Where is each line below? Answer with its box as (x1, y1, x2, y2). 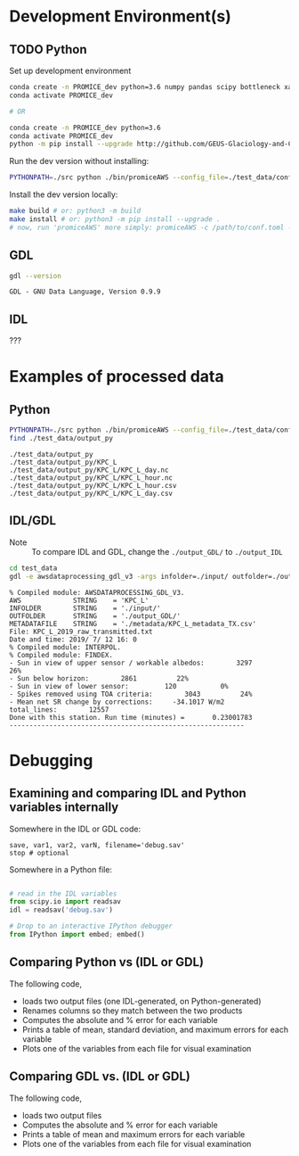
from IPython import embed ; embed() (9, 930, 145, 939)
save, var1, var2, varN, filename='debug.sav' (9, 840, 185, 849)
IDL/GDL (9, 513, 56, 528)
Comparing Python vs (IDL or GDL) (9, 954, 205, 970)
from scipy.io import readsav (9, 897, 122, 906)
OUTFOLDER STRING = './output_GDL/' (9, 611, 181, 621)
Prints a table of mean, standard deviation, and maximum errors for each (21, 1024, 289, 1035)
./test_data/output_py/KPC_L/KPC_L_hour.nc (9, 474, 174, 483)
